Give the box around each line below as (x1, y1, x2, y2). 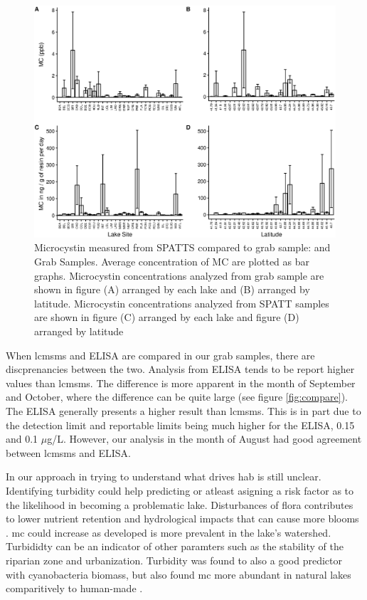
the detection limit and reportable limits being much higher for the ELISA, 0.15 (6, 417, 355, 432)
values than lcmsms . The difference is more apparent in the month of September (6, 375, 356, 390)
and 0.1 (6, 431, 38, 446)
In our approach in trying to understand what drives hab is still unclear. (6, 469, 321, 484)
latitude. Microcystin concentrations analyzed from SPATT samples (34, 295, 329, 310)
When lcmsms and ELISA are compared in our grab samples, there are (6, 347, 315, 362)
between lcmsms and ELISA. (6, 445, 131, 460)
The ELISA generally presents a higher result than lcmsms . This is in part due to (6, 403, 361, 418)
